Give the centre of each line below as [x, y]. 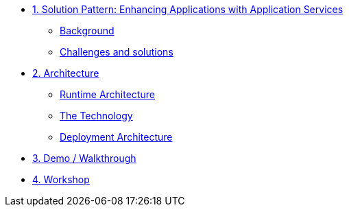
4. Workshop [61, 179]
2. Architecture [66, 73]
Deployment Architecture [116, 137]
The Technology [96, 116]
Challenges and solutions [117, 52]
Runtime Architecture [107, 94]
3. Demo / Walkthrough [84, 158]
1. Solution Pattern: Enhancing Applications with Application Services [188, 9]
